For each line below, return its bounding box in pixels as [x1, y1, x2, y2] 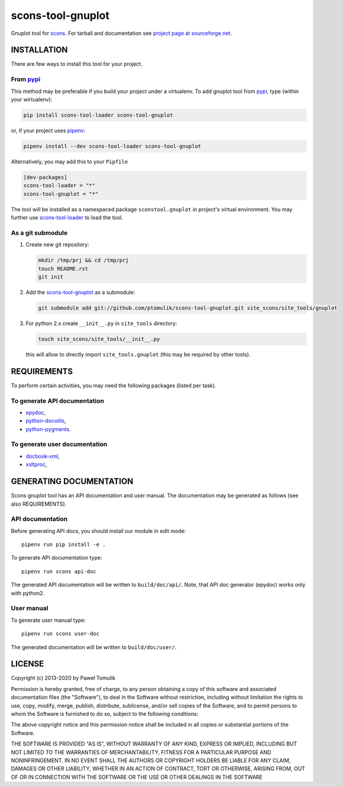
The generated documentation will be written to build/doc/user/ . [11, 643, 177, 651]
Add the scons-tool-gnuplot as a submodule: [25, 288, 135, 295]
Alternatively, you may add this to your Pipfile [11, 158, 128, 165]
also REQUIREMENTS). [11, 500, 67, 507]
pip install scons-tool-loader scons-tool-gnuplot [23, 111, 174, 118]
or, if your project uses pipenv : [11, 127, 86, 134]
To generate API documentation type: [11, 554, 102, 561]
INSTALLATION [11, 45, 68, 55]
